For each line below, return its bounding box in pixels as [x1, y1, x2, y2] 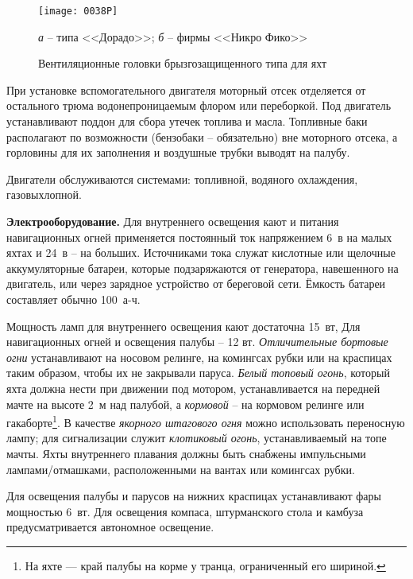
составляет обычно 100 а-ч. [6, 290, 141, 307]
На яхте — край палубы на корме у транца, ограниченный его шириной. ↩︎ [25, 557, 386, 573]
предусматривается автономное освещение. [6, 519, 214, 535]
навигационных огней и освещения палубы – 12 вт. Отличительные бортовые [6, 333, 388, 350]
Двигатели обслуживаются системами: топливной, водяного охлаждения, [6, 170, 358, 187]
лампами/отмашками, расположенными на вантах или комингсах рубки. [6, 460, 355, 477]
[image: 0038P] [38, 6, 118, 17]
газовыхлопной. [6, 186, 82, 203]
